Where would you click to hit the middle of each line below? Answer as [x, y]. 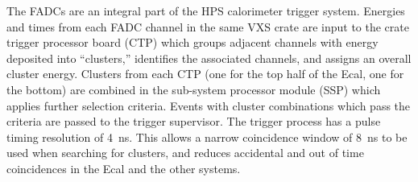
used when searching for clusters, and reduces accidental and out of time [185, 153]
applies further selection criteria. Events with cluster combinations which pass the [209, 105]
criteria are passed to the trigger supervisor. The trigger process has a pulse [194, 121]
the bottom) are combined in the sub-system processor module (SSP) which [194, 89]
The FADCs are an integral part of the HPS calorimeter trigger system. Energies [206, 10]
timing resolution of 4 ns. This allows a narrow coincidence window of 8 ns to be [207, 136]
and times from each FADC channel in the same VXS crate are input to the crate [208, 26]
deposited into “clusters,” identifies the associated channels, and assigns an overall [209, 58]
